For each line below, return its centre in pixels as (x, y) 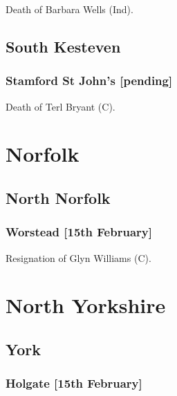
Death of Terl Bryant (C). (60, 106)
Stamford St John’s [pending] (89, 81)
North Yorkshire (86, 305)
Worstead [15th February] (79, 232)
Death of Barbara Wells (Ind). (69, 9)
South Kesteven (63, 46)
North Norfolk (58, 197)
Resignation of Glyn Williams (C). (78, 257)
